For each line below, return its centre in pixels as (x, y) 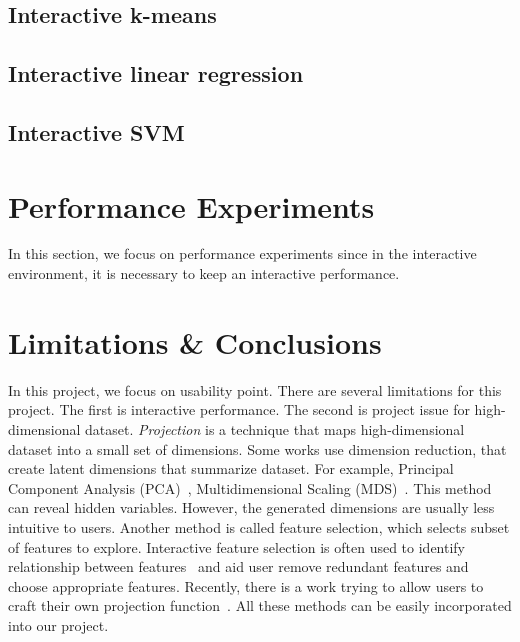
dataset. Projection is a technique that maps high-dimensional (275, 428)
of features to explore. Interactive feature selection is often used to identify (237, 546)
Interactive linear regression (156, 73)
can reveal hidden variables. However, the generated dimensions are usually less (251, 507)
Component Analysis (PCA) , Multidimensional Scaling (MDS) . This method (250, 487)
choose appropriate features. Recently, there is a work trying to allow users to (246, 585)
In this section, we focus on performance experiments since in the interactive (242, 253)
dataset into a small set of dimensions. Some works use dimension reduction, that (257, 448)
